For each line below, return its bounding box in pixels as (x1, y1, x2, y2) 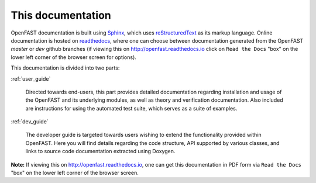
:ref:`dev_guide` (11, 118, 49, 125)
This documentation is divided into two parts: (11, 64, 120, 71)
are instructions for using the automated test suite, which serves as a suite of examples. (25, 105, 238, 112)
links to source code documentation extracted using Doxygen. (25, 148, 176, 155)
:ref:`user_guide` (11, 75, 51, 82)
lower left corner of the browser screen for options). (11, 53, 137, 61)
